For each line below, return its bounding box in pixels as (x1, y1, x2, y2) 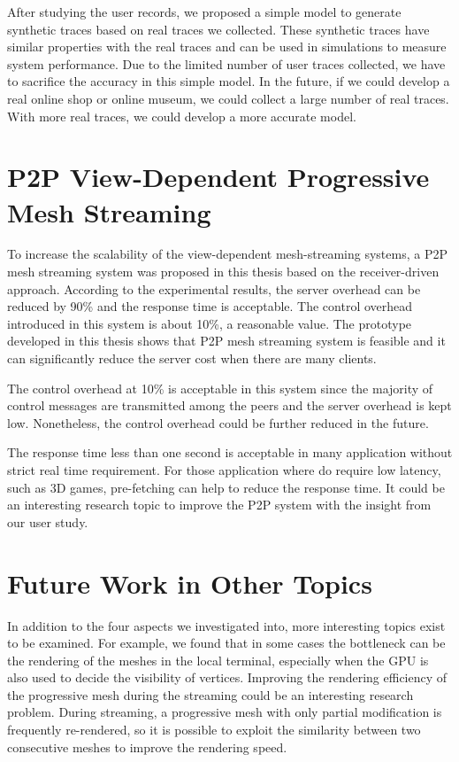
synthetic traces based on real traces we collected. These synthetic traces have (7, 19, 430, 38)
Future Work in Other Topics (7, 564, 372, 601)
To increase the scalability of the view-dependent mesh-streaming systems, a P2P (7, 245, 448, 263)
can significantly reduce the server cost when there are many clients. (7, 349, 377, 368)
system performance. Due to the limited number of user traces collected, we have (7, 54, 446, 73)
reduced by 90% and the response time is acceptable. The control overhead (7, 297, 413, 315)
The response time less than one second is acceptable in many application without (7, 443, 453, 462)
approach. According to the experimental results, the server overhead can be (7, 279, 421, 298)
